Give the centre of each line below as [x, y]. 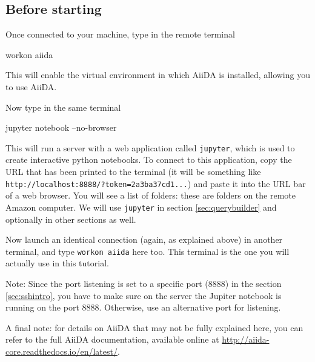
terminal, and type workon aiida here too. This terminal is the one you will [148, 251]
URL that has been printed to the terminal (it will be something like [133, 172]
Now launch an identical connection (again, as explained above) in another [144, 239]
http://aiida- [246, 339]
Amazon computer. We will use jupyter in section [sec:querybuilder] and [141, 207]
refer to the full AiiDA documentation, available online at [112, 339]
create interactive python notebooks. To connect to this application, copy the [149, 160]
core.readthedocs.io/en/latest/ [61, 351]
